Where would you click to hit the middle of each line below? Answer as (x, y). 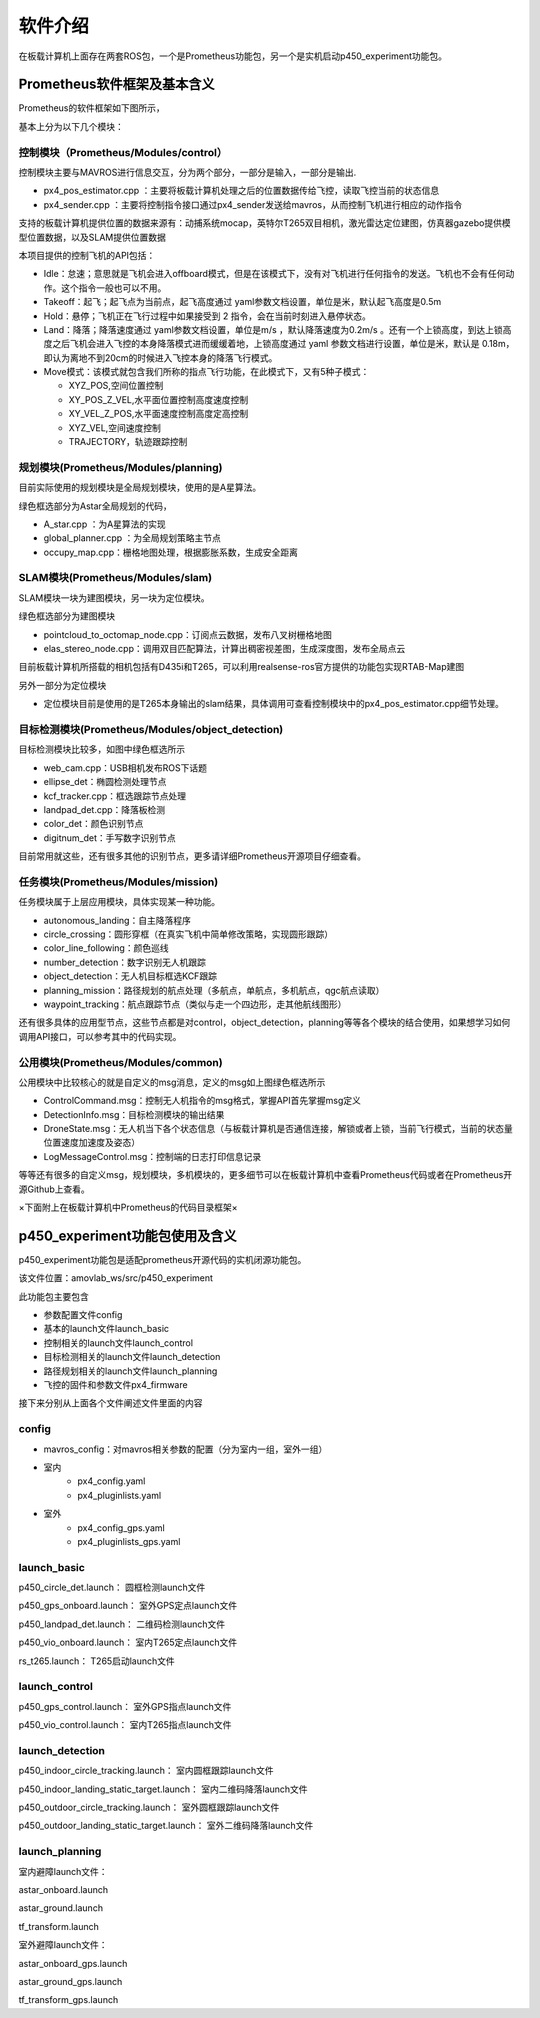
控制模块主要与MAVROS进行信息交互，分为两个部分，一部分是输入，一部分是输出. (187, 172)
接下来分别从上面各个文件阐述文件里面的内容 (110, 1403)
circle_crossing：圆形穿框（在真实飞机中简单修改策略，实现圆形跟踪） (188, 934)
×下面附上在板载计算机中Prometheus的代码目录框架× (128, 1207)
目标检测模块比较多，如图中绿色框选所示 (101, 749)
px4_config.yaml (111, 1481)
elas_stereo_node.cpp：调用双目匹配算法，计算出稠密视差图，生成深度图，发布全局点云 (224, 649)
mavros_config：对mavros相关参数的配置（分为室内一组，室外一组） (185, 1449)
